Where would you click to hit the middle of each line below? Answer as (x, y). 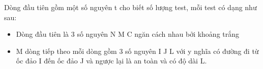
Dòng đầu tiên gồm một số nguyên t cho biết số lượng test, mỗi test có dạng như (130, 7)
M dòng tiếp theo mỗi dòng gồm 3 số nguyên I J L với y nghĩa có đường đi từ (137, 51)
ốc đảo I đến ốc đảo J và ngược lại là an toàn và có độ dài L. (111, 61)
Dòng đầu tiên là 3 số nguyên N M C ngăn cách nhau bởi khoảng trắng (128, 34)
